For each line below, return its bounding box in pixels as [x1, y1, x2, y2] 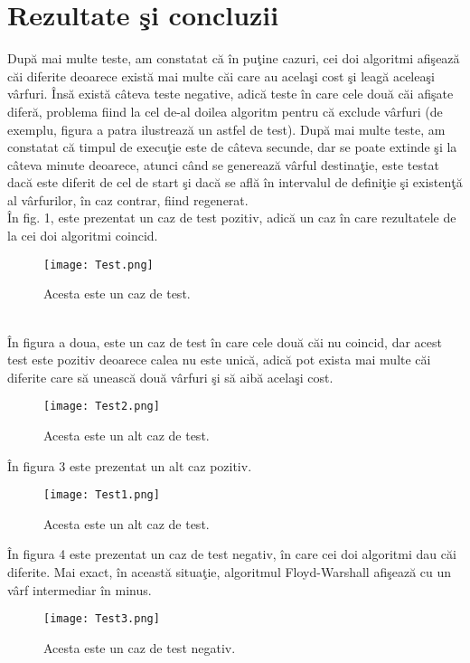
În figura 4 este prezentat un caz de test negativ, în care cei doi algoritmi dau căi [7, 545, 456, 564]
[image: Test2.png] [43, 400, 160, 413]
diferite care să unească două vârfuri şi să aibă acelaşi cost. [7, 367, 334, 386]
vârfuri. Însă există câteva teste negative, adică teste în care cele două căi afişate [7, 84, 454, 103]
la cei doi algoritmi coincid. [7, 226, 158, 245]
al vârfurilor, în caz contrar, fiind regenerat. [7, 190, 249, 209]
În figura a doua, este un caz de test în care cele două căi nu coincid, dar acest [7, 332, 442, 351]
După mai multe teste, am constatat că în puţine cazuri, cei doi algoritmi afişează [7, 49, 460, 68]
